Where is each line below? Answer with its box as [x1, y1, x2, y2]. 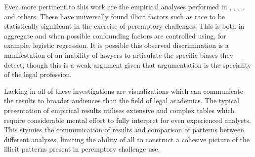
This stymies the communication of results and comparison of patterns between [4, 124, 244, 135]
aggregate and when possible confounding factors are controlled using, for [4, 30, 226, 40]
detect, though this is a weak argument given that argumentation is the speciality [4, 59, 252, 70]
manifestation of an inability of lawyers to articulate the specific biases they [4, 49, 234, 60]
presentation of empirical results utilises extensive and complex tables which [4, 105, 235, 115]
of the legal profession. [4, 69, 72, 79]
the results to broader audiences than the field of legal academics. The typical [4, 95, 240, 106]
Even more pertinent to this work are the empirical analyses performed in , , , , [4, 1, 244, 11]
